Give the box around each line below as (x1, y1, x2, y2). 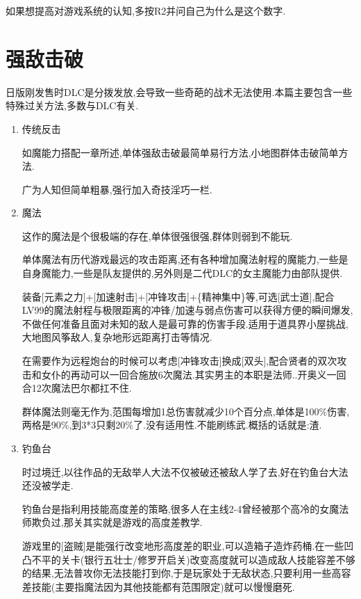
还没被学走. (22, 478, 74, 493)
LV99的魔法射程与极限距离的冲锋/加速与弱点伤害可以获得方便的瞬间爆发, (22, 303, 353, 317)
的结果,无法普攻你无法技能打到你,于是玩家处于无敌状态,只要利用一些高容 (22, 566, 351, 580)
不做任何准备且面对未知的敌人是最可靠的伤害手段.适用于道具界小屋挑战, (22, 316, 349, 330)
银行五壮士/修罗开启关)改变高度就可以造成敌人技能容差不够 (84, 552, 355, 566)
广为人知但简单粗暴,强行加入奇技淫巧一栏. (22, 182, 212, 196)
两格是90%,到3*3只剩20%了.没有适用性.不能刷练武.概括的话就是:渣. (22, 417, 322, 432)
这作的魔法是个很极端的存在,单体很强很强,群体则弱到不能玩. (22, 228, 293, 243)
